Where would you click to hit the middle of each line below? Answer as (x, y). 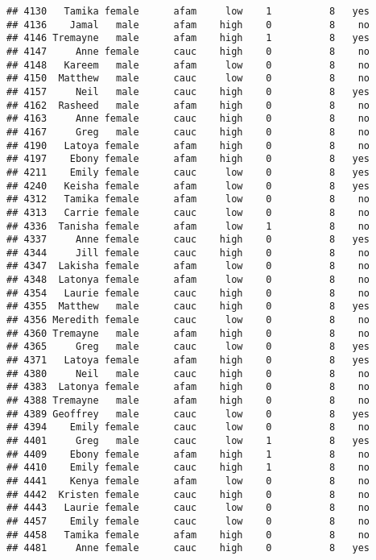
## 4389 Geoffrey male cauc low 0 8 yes (188, 414)
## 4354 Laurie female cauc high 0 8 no (188, 293)
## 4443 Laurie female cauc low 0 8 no (188, 508)
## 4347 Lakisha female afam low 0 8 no (188, 266)
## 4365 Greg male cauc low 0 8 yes (188, 347)
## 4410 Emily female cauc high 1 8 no (188, 468)
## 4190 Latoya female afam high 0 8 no (188, 145)
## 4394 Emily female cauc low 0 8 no (188, 427)
